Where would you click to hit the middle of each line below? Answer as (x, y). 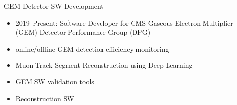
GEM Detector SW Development (54, 6)
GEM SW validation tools (55, 81)
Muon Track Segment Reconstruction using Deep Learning (104, 65)
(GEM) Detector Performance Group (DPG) (83, 32)
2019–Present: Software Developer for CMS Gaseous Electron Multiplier (124, 22)
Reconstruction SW (45, 98)
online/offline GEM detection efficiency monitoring (92, 48)
